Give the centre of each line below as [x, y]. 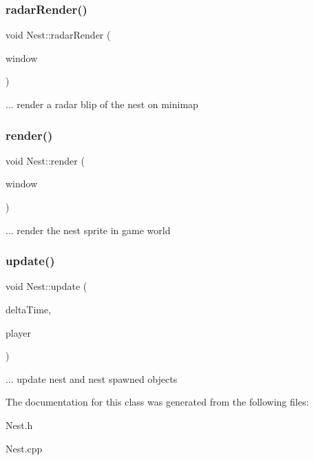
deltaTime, [29, 309]
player [18, 332]
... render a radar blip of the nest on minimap [102, 104]
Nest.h [19, 425]
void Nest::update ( [46, 286]
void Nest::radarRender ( [58, 35]
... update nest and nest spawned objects [92, 378]
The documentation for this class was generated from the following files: [157, 402]
